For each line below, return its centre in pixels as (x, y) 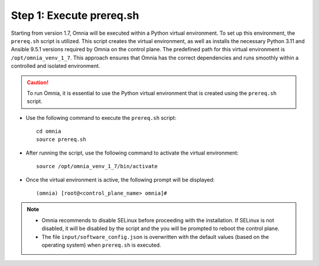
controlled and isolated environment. (56, 66)
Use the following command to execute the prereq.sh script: (101, 117)
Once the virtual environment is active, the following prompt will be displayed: (120, 179)
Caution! (38, 82)
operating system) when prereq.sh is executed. (102, 245)
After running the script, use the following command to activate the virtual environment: (132, 153)
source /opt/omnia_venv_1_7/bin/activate (97, 166)
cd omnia (49, 132)
